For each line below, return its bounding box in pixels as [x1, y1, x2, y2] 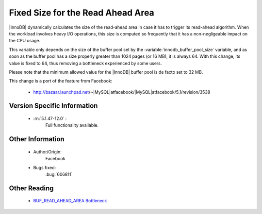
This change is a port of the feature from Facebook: [9, 78, 113, 84]
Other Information [9, 135, 65, 143]
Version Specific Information [9, 102, 98, 110]
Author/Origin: [33, 148, 62, 155]
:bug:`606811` [45, 171, 73, 177]
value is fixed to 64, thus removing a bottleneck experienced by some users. [9, 60, 162, 66]
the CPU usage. [9, 38, 41, 44]
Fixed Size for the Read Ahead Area [9, 7, 155, 18]
